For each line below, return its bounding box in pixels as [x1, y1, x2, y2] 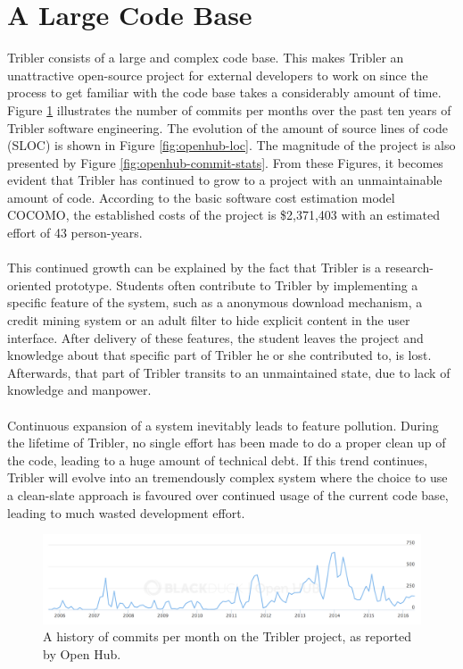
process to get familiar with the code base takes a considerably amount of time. [7, 83, 442, 102]
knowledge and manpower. [7, 380, 152, 399]
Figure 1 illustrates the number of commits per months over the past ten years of [7, 100, 451, 119]
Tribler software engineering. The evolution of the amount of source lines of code [7, 118, 448, 137]
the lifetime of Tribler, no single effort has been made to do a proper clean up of [7, 433, 446, 452]
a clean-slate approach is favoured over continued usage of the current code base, [7, 485, 449, 504]
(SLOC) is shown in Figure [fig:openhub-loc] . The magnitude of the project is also [7, 136, 456, 155]
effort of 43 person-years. [7, 223, 143, 242]
